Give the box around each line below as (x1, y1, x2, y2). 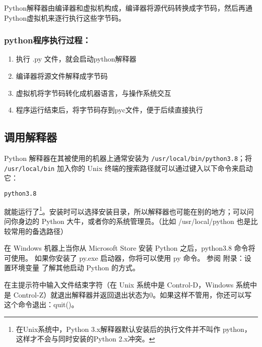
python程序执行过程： (4, 34, 91, 46)
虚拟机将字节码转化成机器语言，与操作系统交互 (16, 87, 171, 98)
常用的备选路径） (11, 225, 68, 236)
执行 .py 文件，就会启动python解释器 (16, 53, 137, 64)
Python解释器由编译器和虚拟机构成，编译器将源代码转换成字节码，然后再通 (4, 3, 252, 13)
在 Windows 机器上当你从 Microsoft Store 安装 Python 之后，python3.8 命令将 (4, 243, 255, 253)
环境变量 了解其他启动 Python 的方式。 (11, 262, 140, 273)
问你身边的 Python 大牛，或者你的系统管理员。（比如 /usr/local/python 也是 (4, 216, 251, 226)
